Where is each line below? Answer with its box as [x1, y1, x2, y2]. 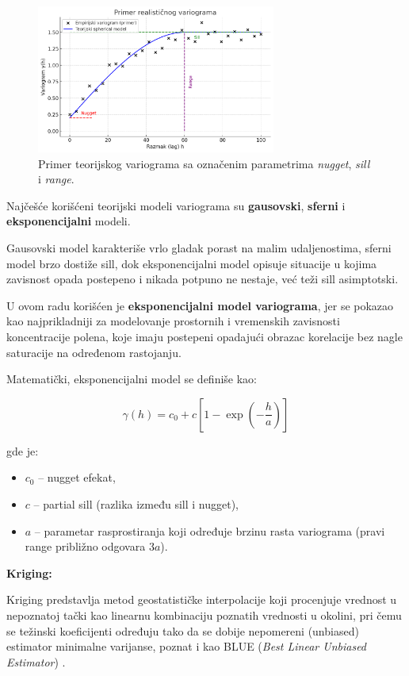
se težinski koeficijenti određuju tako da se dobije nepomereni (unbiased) [6, 622, 359, 639]
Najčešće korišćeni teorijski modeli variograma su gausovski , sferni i [6, 197, 346, 213]
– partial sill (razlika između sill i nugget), [33, 495, 239, 512]
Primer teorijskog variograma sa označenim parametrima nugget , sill [38, 155, 370, 171]
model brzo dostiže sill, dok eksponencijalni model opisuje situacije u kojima [6, 255, 377, 271]
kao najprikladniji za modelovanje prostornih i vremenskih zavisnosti [6, 313, 340, 329]
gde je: [6, 442, 39, 459]
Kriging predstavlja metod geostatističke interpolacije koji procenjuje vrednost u [6, 591, 397, 608]
